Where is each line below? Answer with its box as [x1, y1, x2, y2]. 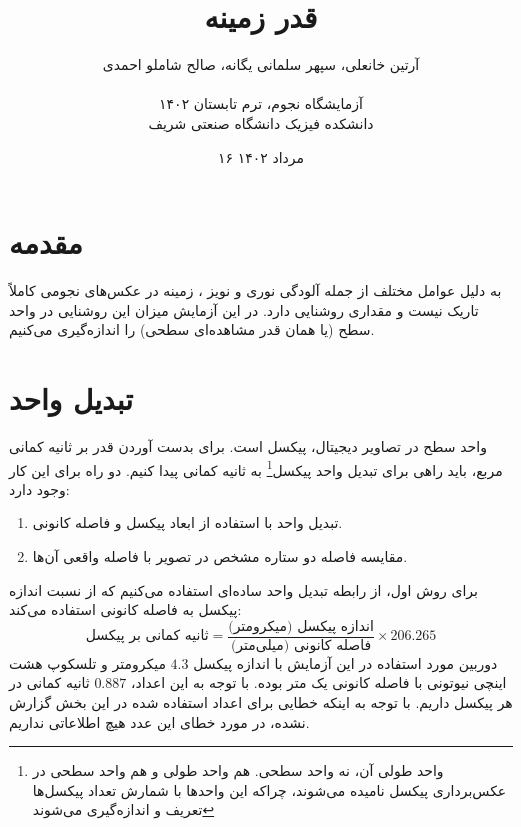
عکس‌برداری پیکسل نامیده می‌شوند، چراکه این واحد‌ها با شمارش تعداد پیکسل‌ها [32, 779, 507, 800]
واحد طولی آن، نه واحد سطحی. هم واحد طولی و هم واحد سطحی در [32, 760, 444, 781]
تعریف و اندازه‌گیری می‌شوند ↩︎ [32, 799, 215, 820]
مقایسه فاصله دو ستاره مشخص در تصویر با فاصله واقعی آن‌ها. [32, 545, 408, 566]
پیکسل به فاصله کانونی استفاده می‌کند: [9, 599, 242, 620]
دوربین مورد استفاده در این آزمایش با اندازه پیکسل [193, 652, 498, 673]
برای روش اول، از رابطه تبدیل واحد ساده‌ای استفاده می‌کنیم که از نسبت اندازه [9, 579, 478, 600]
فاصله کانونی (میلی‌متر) [230, 638, 372, 653]
